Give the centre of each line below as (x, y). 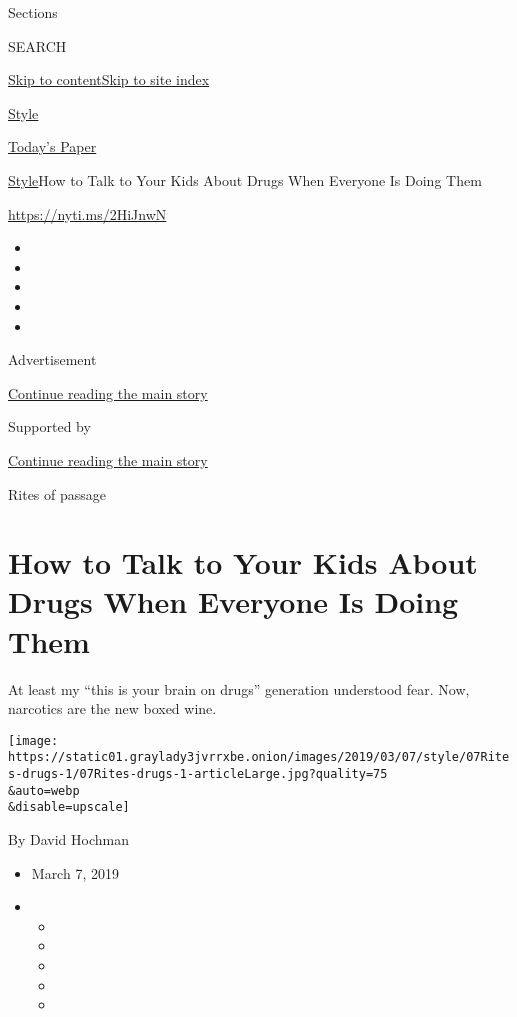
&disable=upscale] (69, 807)
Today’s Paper (52, 146)
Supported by (49, 426)
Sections (33, 12)
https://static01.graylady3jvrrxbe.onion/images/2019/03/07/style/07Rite (259, 757)
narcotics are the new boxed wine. (112, 708)
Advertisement (52, 359)
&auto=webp (44, 790)
